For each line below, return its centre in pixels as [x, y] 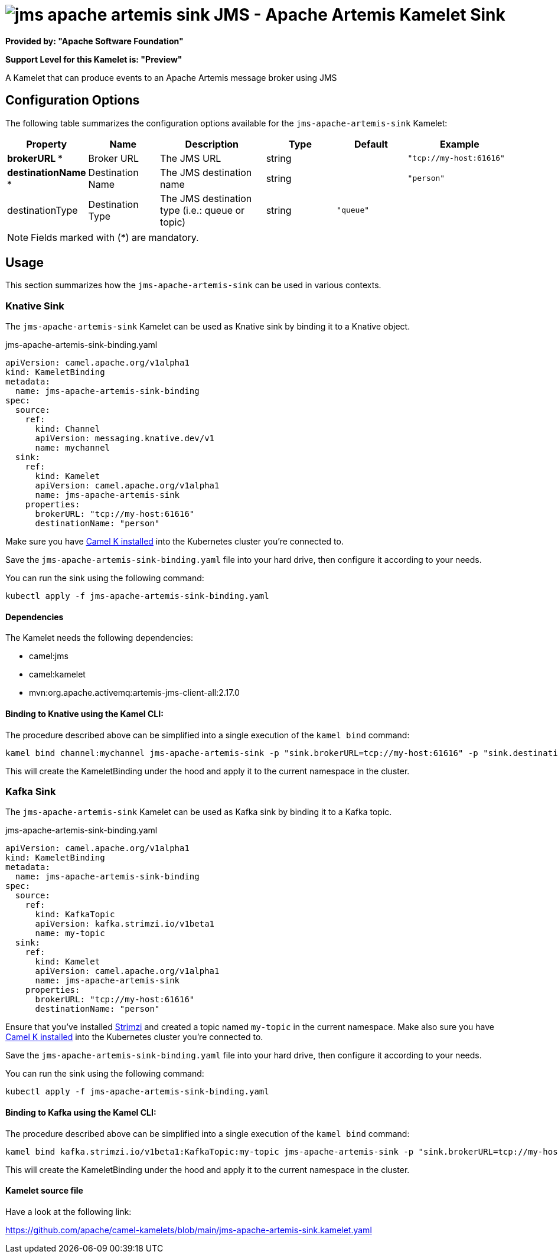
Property [47, 144]
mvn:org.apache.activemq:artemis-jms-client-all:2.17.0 [134, 693]
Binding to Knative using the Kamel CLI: [84, 714]
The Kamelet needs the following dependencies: [99, 638]
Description [212, 144]
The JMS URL [191, 158]
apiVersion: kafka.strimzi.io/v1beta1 [125, 924]
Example [459, 144]
